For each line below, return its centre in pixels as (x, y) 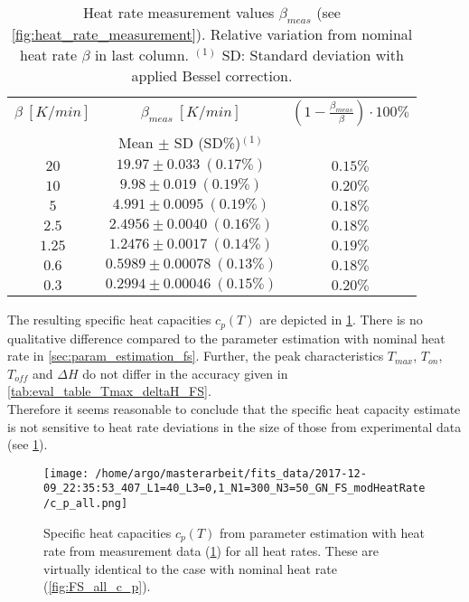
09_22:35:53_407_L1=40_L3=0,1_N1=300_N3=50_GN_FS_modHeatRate (234, 489)
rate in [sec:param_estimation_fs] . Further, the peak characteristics (196, 356)
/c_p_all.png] (86, 504)
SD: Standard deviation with (313, 55)
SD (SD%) (207, 143)
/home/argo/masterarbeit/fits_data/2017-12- (231, 473)
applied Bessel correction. (212, 76)
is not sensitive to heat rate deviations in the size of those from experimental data (234, 426)
